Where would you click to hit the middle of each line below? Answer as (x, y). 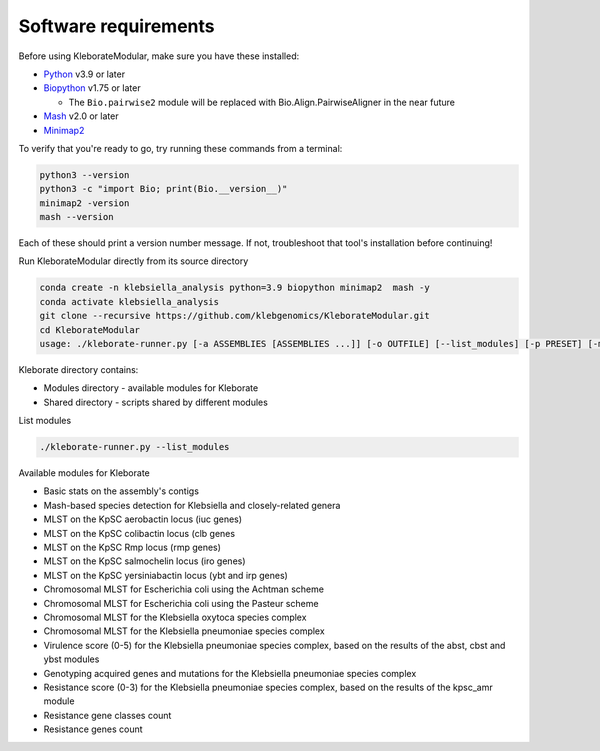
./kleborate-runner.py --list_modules (134, 447)
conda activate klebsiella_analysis (129, 301)
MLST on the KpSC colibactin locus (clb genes (139, 533)
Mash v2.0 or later (81, 116)
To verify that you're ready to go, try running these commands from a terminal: (180, 148)
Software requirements (116, 26)
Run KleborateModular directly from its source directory (133, 261)
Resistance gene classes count (107, 715)
